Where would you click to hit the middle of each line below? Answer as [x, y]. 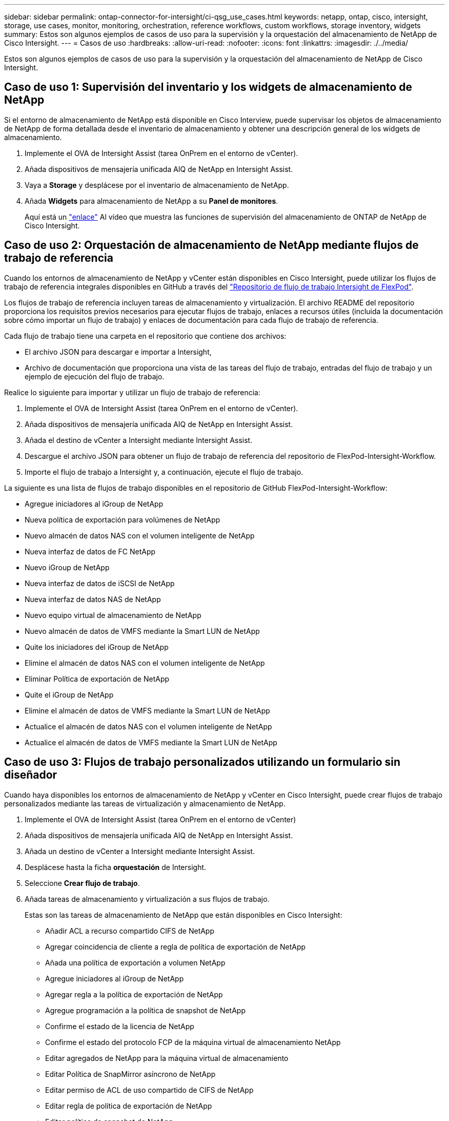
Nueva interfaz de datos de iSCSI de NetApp [100, 583]
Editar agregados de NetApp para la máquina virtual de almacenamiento [167, 1058]
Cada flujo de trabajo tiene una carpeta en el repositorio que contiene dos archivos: [145, 336]
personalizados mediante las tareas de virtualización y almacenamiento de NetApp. [145, 803]
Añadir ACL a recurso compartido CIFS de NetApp [130, 931]
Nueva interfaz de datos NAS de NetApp [93, 599]
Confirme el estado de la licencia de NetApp [120, 1026]
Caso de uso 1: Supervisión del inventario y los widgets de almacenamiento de [208, 87]
